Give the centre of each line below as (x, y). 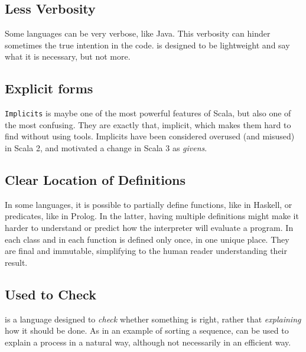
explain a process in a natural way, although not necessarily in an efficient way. (148, 342)
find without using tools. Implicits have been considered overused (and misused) (150, 136)
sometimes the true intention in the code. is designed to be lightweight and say (147, 45)
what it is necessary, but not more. (68, 56)
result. (16, 262)
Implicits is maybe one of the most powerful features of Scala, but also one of (148, 113)
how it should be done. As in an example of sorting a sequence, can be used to (147, 330)
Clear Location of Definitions (95, 180)
